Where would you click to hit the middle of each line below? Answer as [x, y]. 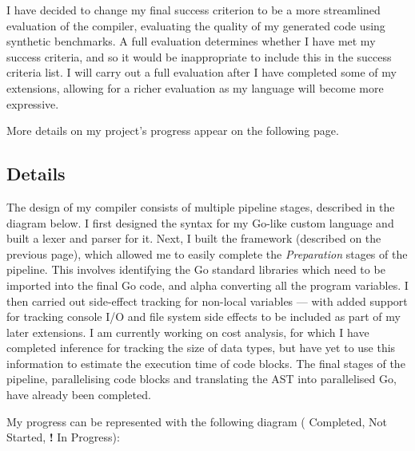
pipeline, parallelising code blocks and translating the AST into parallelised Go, [202, 379]
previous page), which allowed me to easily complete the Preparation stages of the [207, 253]
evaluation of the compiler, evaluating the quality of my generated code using [196, 25]
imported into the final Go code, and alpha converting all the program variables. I [207, 285]
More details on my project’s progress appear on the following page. [173, 131]
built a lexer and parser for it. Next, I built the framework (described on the [194, 238]
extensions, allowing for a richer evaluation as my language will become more [195, 87]
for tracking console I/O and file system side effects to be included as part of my [204, 316]
